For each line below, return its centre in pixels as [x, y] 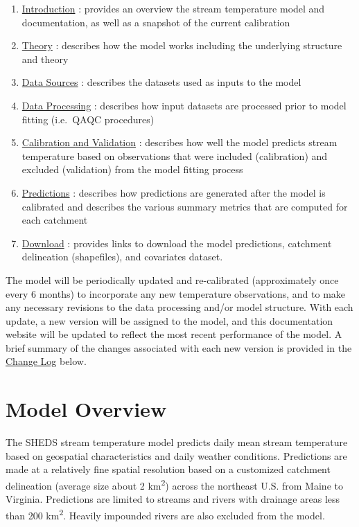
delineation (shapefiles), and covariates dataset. [122, 257]
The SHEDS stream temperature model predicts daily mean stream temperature [177, 442]
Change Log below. [46, 361]
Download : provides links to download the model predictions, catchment [177, 243]
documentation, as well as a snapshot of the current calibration [156, 22]
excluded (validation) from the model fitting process [132, 169]
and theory [45, 59]
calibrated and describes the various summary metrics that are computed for [185, 206]
